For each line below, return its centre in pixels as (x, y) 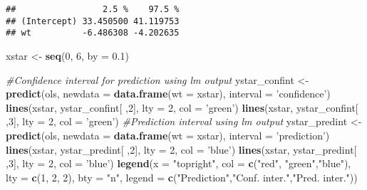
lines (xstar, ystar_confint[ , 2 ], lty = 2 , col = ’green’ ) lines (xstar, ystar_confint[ (182, 107)
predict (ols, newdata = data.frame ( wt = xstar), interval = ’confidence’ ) (168, 94)
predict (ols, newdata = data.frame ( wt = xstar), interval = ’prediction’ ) (168, 135)
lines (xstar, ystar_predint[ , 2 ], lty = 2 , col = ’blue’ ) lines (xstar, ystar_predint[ (181, 149)
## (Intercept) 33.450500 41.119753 (93, 21)
